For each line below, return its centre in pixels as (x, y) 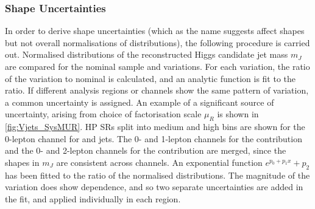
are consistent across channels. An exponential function (159, 162)
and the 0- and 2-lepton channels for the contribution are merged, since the (146, 150)
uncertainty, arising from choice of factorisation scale (103, 114)
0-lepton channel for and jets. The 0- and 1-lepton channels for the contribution (154, 138)
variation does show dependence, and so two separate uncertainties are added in (154, 187)
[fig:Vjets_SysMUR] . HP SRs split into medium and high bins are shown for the (155, 127)
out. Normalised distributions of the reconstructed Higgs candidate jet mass (147, 54)
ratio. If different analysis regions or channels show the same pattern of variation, (157, 90)
